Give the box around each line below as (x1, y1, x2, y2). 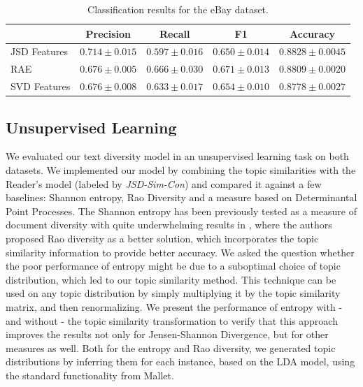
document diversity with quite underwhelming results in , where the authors (6, 217, 332, 232)
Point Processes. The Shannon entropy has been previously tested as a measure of (6, 203, 357, 218)
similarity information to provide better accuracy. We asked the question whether (6, 244, 355, 259)
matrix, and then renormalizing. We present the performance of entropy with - (6, 299, 343, 314)
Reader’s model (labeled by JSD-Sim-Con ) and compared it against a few (6, 176, 322, 191)
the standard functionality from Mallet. (6, 367, 174, 382)
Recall (159, 26, 190, 41)
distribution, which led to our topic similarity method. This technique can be (6, 272, 336, 286)
